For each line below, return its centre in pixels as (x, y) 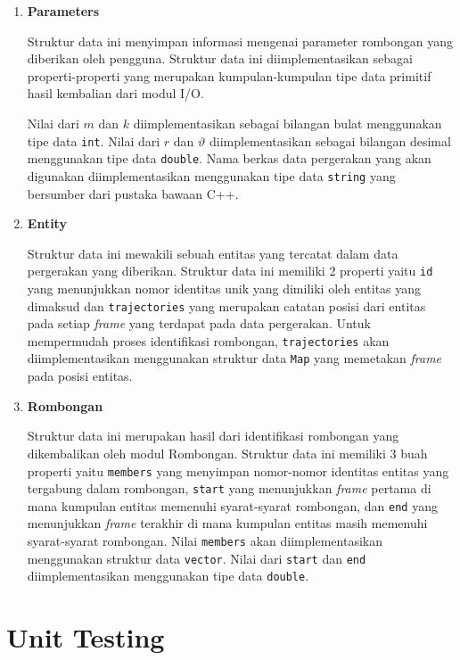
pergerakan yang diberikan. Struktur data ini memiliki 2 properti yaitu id (230, 271)
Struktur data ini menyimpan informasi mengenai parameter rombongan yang (240, 41)
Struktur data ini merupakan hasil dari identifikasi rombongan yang (213, 436)
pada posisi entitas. (80, 376)
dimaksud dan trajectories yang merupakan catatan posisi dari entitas (226, 305)
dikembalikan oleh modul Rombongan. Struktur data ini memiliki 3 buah (227, 453)
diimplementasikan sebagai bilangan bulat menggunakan (287, 123)
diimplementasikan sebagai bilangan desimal (330, 140)
